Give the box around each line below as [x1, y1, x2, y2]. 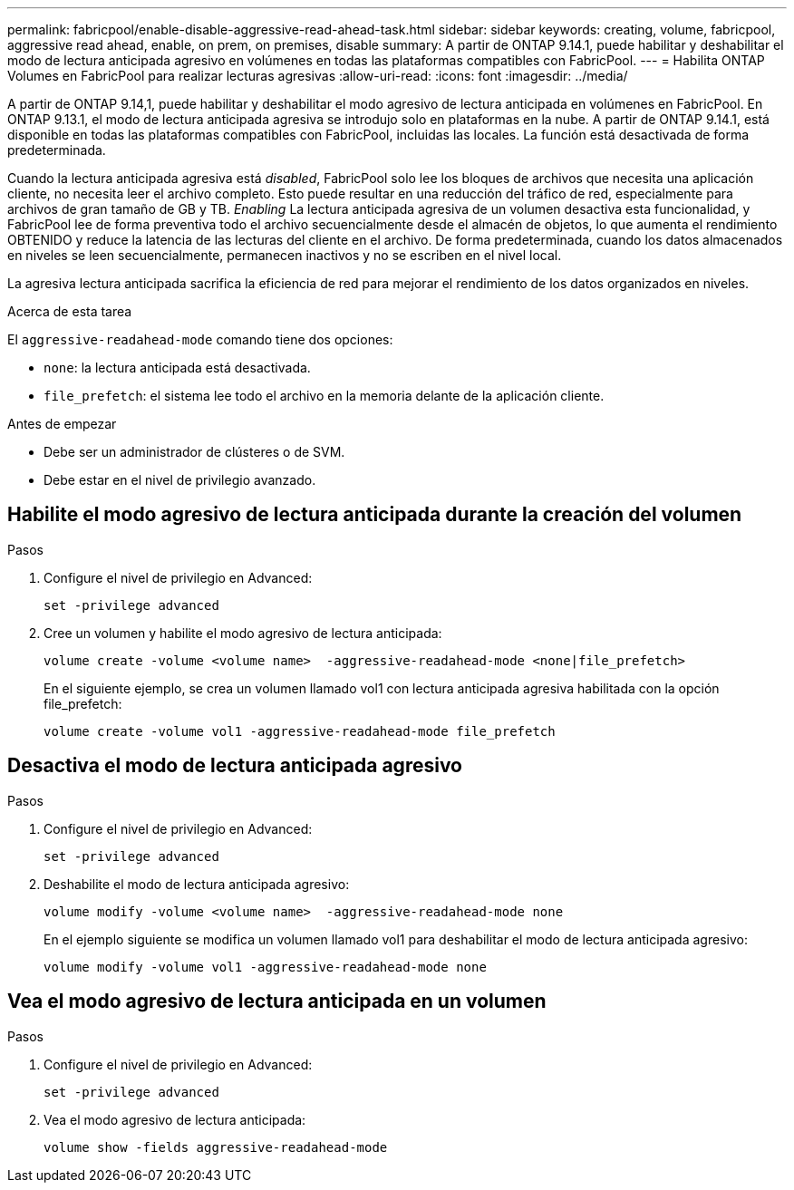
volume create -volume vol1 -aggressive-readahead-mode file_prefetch [44, 723, 556, 739]
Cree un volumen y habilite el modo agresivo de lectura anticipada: [44, 624, 442, 641]
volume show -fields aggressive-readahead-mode [44, 1139, 388, 1155]
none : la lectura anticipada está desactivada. [44, 360, 311, 375]
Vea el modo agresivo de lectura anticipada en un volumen [7, 990, 547, 1013]
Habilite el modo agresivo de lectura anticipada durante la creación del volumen [7, 503, 742, 527]
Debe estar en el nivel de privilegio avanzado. [44, 472, 316, 488]
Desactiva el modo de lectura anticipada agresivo [7, 754, 462, 778]
